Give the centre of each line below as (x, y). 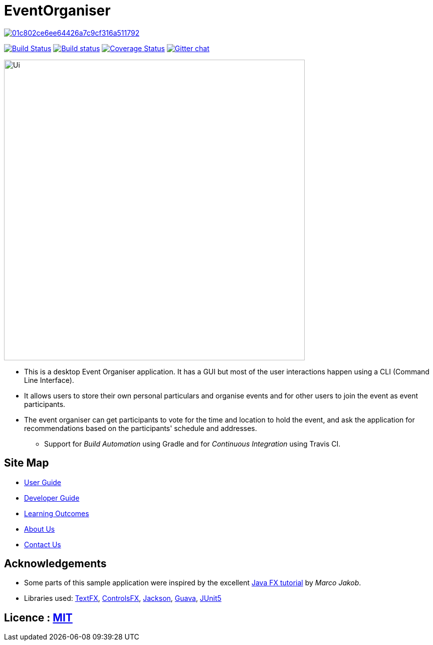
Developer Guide (52, 498)
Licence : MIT (38, 617)
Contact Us (43, 544)
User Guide (43, 482)
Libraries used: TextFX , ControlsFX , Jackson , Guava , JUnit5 (123, 598)
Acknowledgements (55, 564)
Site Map (27, 463)
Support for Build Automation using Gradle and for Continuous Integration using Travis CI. (192, 444)
